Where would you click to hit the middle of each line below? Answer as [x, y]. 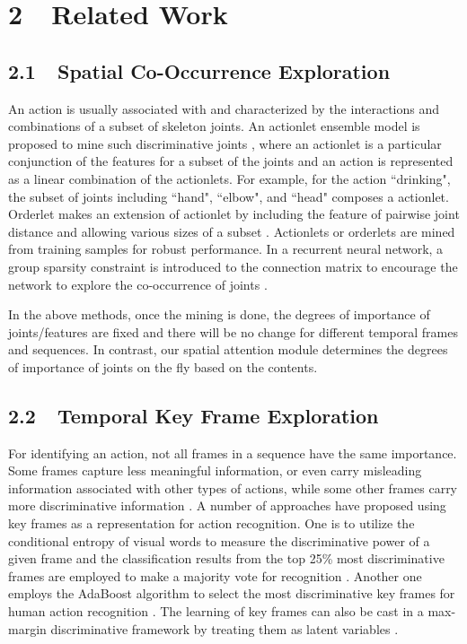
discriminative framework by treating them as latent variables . [225, 628]
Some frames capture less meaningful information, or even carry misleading [215, 470]
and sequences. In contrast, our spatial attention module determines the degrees [228, 349]
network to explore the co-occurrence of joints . [138, 284]
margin [27, 628]
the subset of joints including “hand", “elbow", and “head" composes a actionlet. [229, 196]
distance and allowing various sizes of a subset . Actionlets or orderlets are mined [232, 231]
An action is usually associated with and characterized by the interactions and [224, 108]
